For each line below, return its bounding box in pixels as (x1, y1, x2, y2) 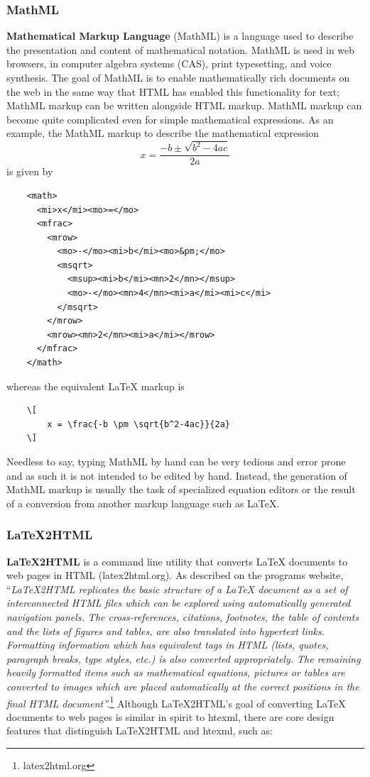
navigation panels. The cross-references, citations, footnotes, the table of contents (6, 609, 359, 624)
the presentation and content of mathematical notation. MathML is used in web (6, 42, 355, 57)
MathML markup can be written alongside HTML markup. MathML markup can (6, 98, 362, 113)
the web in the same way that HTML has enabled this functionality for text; (6, 84, 340, 99)
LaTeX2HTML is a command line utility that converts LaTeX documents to (6, 553, 348, 568)
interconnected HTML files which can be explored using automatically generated (6, 595, 351, 610)
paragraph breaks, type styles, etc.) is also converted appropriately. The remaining (6, 651, 361, 666)
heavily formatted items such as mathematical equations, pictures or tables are (6, 665, 345, 680)
